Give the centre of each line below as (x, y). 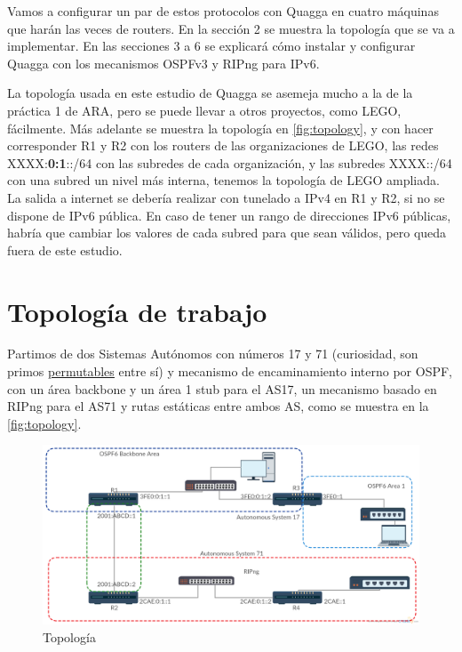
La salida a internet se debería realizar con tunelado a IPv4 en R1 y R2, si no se (226, 197)
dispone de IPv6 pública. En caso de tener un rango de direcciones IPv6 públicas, (229, 215)
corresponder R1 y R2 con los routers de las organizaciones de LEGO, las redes (223, 145)
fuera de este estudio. (65, 250)
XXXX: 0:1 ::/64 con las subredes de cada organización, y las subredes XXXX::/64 (230, 162)
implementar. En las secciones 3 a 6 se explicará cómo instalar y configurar (211, 46)
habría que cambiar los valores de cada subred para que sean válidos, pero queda (227, 233)
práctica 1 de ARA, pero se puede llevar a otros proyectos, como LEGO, (204, 110)
